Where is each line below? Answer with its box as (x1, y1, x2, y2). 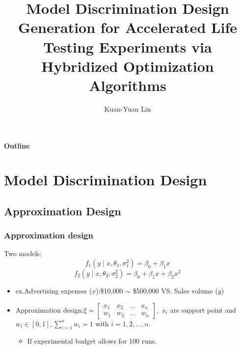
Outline (4, 141, 30, 151)
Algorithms (89, 75, 166, 95)
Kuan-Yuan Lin (104, 103, 151, 114)
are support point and (170, 304, 236, 315)
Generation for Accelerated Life (18, 17, 237, 37)
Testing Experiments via (43, 36, 212, 57)
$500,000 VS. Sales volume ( (133, 286, 218, 296)
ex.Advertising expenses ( (15, 286, 92, 296)
